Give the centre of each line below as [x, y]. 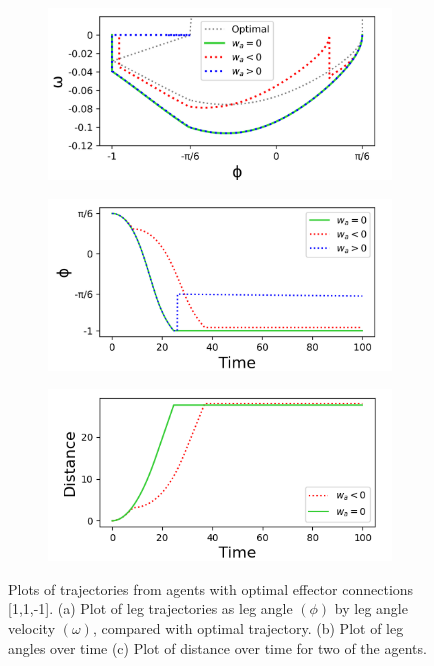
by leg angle [371, 608]
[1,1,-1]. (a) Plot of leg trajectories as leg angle [150, 608]
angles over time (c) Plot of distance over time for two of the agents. [217, 647]
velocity [32, 627]
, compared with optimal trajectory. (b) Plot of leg [248, 627]
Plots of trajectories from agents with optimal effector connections [211, 588]
